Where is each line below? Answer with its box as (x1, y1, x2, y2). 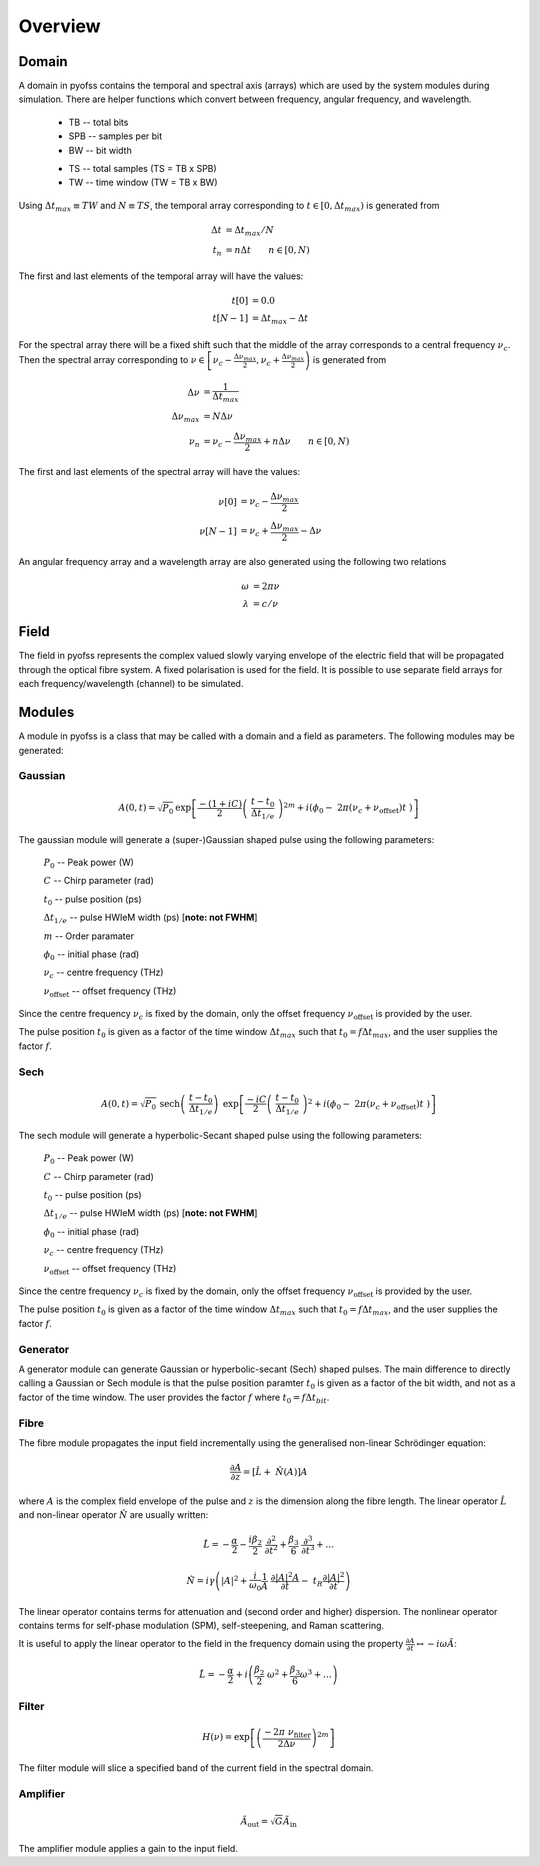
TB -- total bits (68, 116, 129, 128)
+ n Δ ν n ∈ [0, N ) (263, 436, 350, 447)
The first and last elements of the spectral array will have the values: (18, 466, 300, 478)
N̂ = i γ (186, 1575, 215, 1587)
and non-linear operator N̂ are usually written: (18, 1509, 209, 1521)
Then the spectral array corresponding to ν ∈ (18, 354, 205, 366)
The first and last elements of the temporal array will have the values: (18, 270, 304, 282)
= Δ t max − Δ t (251, 313, 309, 327)
